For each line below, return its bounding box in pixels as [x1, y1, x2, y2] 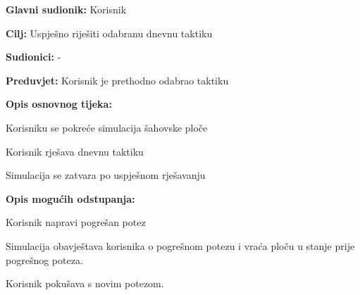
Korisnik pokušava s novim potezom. [6, 276, 164, 291]
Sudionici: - [6, 49, 61, 64]
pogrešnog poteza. [6, 252, 83, 267]
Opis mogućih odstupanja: [6, 191, 135, 206]
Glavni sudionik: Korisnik [6, 2, 127, 16]
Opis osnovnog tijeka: [6, 96, 112, 111]
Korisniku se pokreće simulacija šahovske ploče [6, 120, 208, 134]
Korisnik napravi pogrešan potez [6, 215, 146, 230]
